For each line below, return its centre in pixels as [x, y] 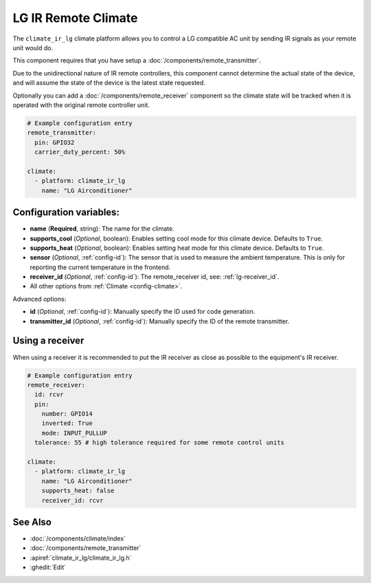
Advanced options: [40, 299]
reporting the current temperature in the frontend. [100, 267]
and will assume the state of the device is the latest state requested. [109, 83]
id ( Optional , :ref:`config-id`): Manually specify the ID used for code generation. [143, 312]
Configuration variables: [66, 213]
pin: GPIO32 [55, 142]
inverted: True [67, 423]
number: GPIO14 [67, 414]
